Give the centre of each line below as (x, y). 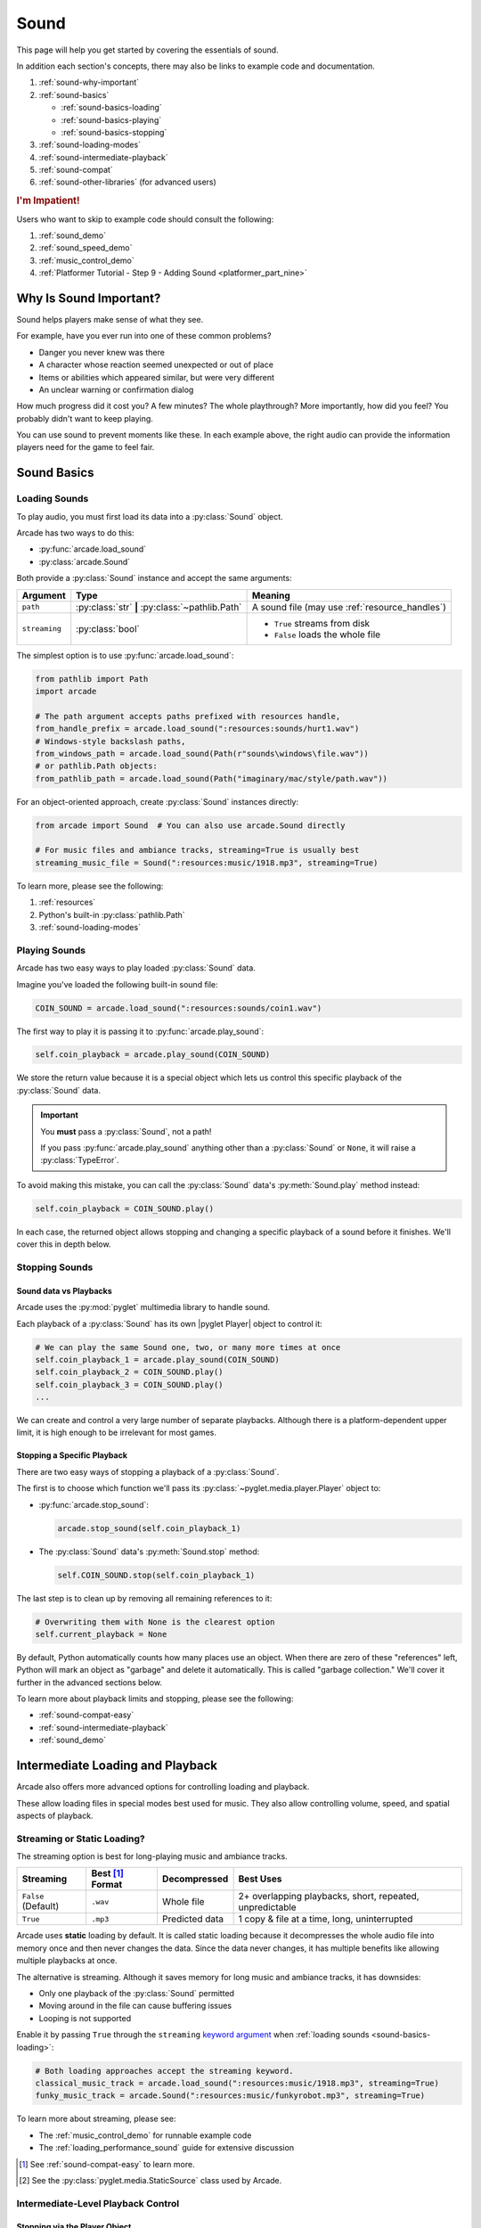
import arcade (66, 691)
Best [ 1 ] (107, 1873)
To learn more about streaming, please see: (96, 2119)
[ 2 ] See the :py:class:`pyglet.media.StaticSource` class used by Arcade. (151, 2180)
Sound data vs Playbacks (64, 1290)
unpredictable (268, 1907)
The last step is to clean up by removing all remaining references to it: (144, 1598)
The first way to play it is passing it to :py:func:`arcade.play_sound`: (140, 1031)
